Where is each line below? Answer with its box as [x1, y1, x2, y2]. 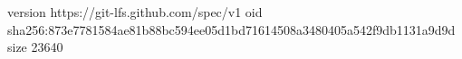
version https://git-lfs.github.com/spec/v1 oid [7, 3, 263, 21]
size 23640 [7, 38, 63, 56]
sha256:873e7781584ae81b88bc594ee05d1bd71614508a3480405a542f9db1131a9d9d [7, 20, 456, 38]
